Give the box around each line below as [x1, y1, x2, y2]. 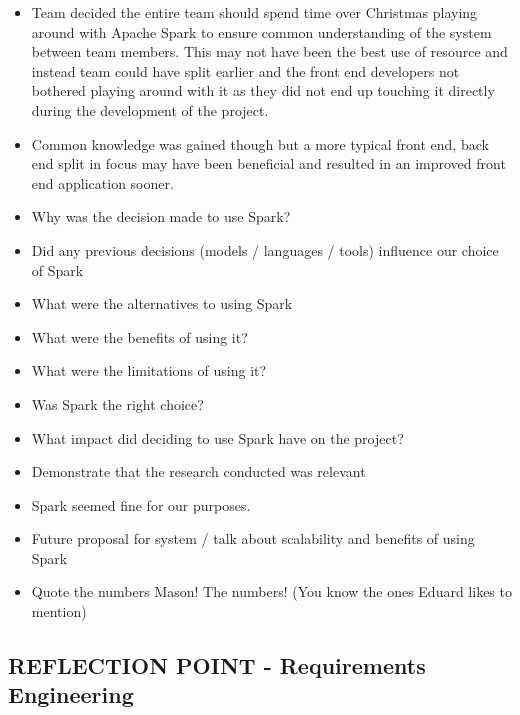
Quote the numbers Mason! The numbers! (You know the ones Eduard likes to [31, 581, 512, 602]
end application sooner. [31, 172, 174, 193]
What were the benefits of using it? [31, 326, 248, 347]
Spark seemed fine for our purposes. [31, 494, 251, 515]
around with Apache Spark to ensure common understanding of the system [31, 21, 492, 42]
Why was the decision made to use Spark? [31, 206, 291, 227]
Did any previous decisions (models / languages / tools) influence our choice [31, 239, 499, 260]
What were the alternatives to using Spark [31, 293, 293, 314]
